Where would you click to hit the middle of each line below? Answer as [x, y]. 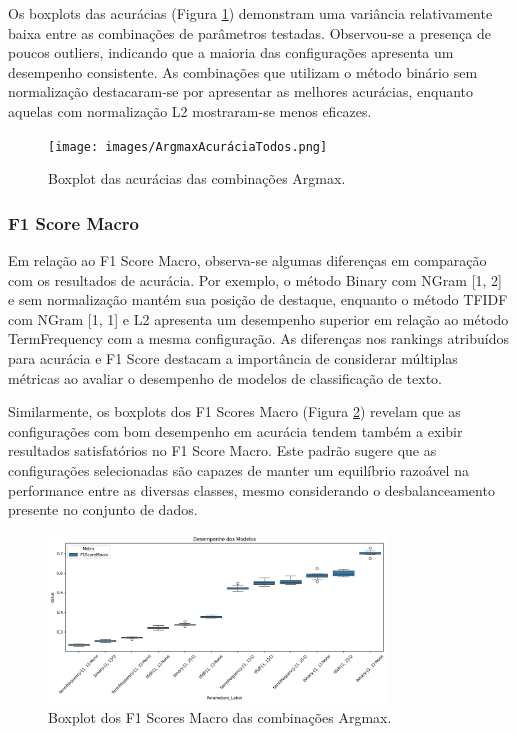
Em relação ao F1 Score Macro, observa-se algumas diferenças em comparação [247, 260]
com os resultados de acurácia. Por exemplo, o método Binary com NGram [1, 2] [255, 279]
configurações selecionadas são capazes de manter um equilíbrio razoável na [238, 469]
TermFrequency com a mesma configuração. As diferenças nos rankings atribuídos [258, 338]
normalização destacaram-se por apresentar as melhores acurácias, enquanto [241, 91]
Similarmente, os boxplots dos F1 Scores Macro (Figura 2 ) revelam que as [234, 411]
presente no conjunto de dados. [103, 509]
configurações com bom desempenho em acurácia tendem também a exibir [235, 430]
